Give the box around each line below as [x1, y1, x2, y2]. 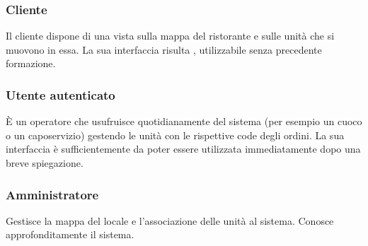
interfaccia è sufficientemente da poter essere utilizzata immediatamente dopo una [6, 141, 361, 156]
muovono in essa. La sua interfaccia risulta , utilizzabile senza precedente [6, 42, 322, 57]
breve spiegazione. [6, 156, 84, 170]
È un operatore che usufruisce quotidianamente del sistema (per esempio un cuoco [6, 114, 362, 129]
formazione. [6, 56, 56, 71]
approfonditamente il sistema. [6, 227, 134, 242]
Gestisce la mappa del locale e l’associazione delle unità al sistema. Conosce [6, 213, 334, 228]
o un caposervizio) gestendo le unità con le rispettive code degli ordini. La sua [6, 127, 345, 142]
